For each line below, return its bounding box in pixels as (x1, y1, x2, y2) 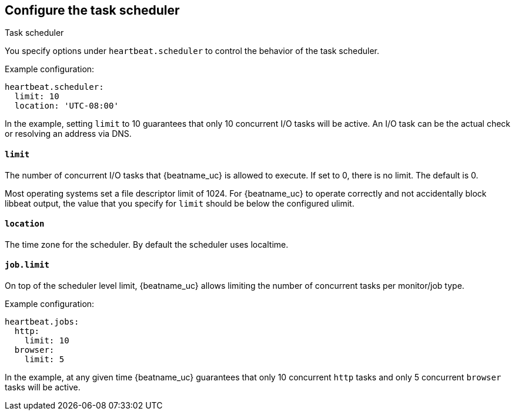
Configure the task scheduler (5, 3, 180, 18)
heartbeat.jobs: (5, 317, 79, 327)
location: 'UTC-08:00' (14, 101, 119, 111)
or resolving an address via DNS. (5, 129, 132, 139)
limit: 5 (24, 355, 65, 365)
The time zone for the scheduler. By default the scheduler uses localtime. (5, 239, 289, 249)
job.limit (5, 260, 49, 270)
